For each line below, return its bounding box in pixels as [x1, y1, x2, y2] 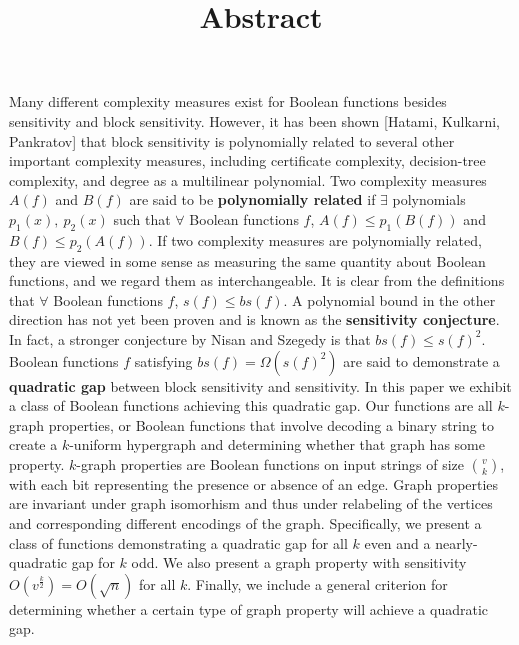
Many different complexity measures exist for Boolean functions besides [9, 91, 447, 112]
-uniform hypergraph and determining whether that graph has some [69, 434, 485, 455]
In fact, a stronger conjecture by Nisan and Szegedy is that [9, 328, 371, 349]
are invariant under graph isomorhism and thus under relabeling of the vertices [9, 493, 493, 514]
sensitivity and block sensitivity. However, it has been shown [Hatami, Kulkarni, [9, 110, 500, 131]
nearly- [435, 532, 478, 553]
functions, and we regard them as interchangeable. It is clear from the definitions [9, 270, 505, 291]
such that [113, 208, 171, 229]
